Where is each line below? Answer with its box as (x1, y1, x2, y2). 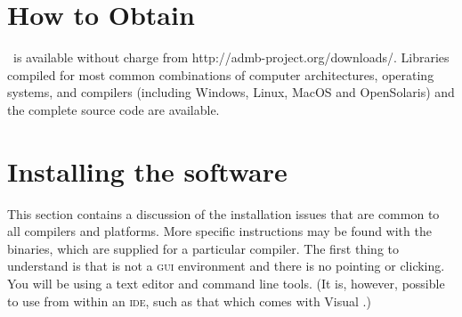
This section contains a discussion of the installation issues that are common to (7, 204, 440, 223)
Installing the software (7, 152, 288, 189)
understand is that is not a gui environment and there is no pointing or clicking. (7, 256, 445, 275)
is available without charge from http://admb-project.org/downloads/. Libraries (12, 48, 450, 67)
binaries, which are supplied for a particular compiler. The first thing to (7, 239, 399, 257)
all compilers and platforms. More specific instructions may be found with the (7, 222, 432, 240)
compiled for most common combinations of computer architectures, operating (7, 65, 434, 84)
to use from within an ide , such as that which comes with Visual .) (7, 291, 371, 310)
